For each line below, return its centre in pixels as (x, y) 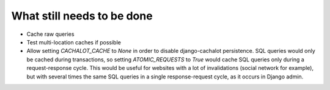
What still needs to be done (82, 16)
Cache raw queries (50, 34)
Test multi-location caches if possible (74, 42)
